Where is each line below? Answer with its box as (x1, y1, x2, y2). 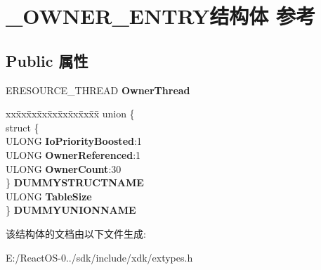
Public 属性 (6, 49, 89, 71)
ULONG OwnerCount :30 (6, 161, 122, 176)
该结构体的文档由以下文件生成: (6, 226, 146, 240)
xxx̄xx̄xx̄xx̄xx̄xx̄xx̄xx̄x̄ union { (6, 106, 135, 121)
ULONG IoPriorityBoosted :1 (6, 134, 142, 148)
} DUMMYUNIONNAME (6, 202, 136, 217)
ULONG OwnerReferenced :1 (6, 147, 141, 162)
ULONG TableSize (6, 188, 92, 203)
